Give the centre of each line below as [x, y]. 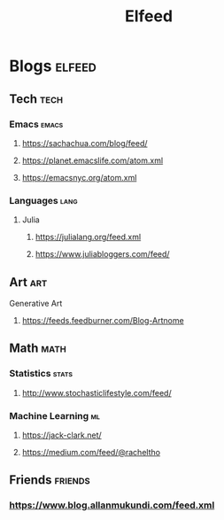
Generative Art [36, 303]
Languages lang [43, 200]
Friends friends [50, 480]
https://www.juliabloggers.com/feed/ [102, 254]
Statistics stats [41, 374]
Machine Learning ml [54, 415]
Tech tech [36, 99]
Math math [38, 349]
